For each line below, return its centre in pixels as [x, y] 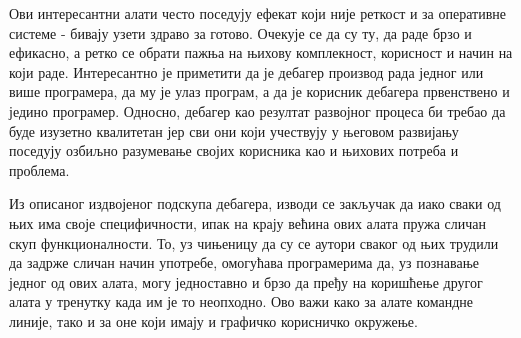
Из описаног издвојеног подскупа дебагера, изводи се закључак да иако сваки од [255, 203]
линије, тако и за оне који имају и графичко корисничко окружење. [213, 320]
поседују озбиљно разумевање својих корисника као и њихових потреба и [234, 150]
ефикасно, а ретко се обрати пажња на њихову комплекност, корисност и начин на [261, 52]
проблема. [39, 169]
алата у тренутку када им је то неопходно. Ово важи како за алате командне [241, 301]
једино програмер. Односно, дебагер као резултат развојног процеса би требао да [257, 110]
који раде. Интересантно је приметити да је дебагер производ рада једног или [246, 71]
